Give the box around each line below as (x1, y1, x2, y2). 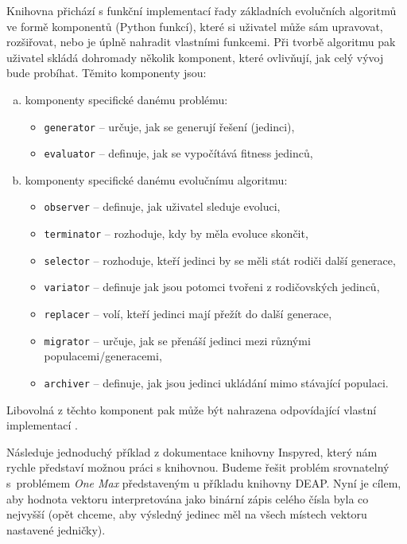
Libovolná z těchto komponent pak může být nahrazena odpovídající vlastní (6, 401, 377, 418)
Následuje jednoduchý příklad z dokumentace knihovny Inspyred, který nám (6, 443, 378, 460)
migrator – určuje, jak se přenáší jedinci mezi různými (44, 332, 311, 348)
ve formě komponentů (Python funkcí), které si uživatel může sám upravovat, (6, 17, 383, 34)
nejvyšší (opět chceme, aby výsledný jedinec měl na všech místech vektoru (6, 506, 367, 523)
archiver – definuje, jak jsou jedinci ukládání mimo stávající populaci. (44, 375, 389, 391)
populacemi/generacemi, (44, 348, 162, 364)
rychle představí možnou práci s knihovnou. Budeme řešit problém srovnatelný (6, 459, 390, 476)
